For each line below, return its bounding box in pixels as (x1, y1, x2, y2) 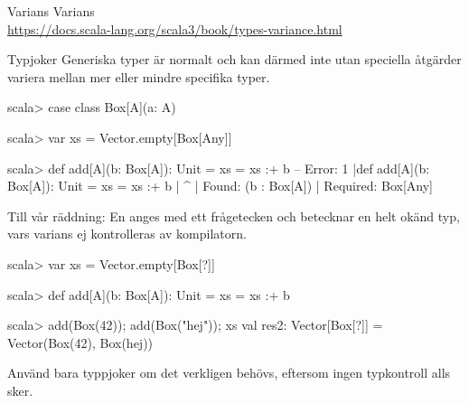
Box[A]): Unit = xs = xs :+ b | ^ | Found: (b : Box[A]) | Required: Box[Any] (7, 176, 433, 195)
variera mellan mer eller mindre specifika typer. (7, 67, 270, 86)
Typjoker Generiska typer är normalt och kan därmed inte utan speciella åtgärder (7, 50, 462, 69)
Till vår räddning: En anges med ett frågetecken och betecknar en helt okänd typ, (7, 206, 460, 225)
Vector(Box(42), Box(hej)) (7, 333, 154, 351)
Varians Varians (7, 2, 95, 20)
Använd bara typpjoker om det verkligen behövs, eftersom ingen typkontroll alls (7, 363, 451, 382)
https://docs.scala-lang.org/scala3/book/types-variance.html (7, 19, 342, 38)
